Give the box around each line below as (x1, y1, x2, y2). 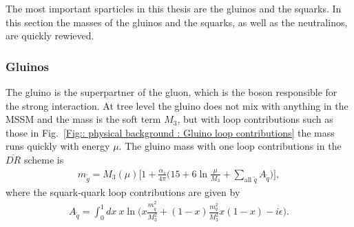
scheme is (23, 152, 64, 166)
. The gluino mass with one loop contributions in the (118, 139, 342, 153)
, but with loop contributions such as (177, 112, 333, 126)
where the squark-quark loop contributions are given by (6, 184, 240, 199)
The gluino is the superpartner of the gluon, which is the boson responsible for (6, 85, 337, 99)
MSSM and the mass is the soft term (6, 112, 161, 126)
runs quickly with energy (6, 139, 110, 153)
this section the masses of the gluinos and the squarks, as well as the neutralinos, (6, 14, 348, 29)
